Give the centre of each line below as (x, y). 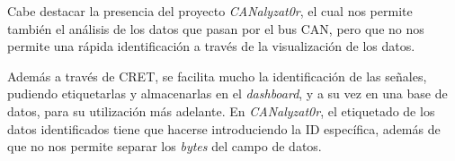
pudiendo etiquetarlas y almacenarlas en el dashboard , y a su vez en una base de (227, 93)
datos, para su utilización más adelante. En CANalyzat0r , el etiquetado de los (221, 110)
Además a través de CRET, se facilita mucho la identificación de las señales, (217, 76)
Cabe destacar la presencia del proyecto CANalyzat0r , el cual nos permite (210, 11)
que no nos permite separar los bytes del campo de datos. (165, 146)
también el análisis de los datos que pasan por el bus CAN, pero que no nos (216, 28)
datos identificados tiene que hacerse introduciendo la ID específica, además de (224, 128)
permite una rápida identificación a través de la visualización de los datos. (211, 46)
